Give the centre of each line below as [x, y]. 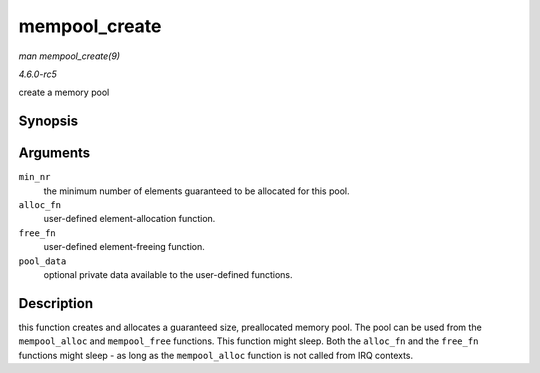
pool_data [42, 261]
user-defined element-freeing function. [124, 247]
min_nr [34, 177]
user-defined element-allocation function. [129, 219]
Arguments [54, 153]
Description [56, 303]
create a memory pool [64, 92]
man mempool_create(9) [69, 56]
